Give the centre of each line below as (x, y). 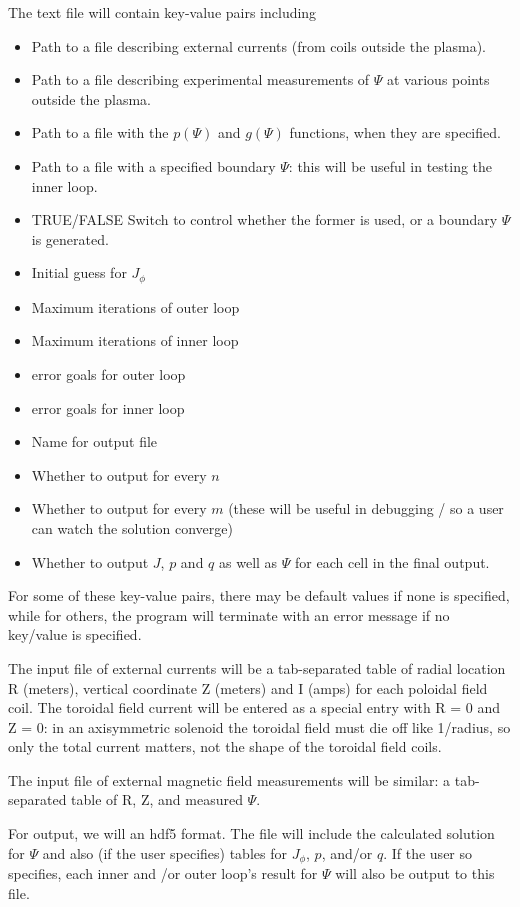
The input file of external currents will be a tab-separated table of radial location (257, 667)
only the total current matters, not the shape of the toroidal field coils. (225, 746)
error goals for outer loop (108, 373)
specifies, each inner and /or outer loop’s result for (163, 873)
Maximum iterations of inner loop (135, 340)
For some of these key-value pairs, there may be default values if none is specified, (259, 595)
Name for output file (94, 441)
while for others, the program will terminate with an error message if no (229, 614)
